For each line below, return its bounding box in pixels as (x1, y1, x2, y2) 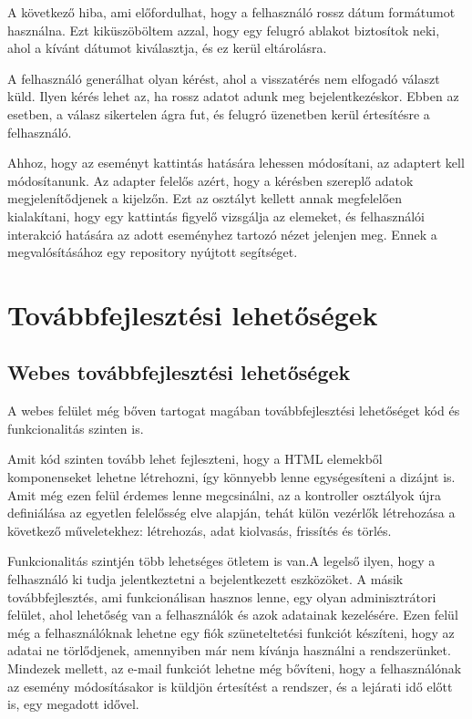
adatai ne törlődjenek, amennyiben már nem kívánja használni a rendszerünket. (7, 641, 451, 660)
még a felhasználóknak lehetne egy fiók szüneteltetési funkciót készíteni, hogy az (7, 622, 455, 642)
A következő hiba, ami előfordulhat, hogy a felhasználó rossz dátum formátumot (7, 3, 456, 21)
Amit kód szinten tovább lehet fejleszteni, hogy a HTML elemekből (7, 449, 383, 468)
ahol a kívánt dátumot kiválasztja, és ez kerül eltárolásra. (7, 38, 327, 57)
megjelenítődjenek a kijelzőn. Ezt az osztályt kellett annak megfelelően (7, 189, 403, 208)
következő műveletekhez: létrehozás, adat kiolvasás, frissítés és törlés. (7, 520, 392, 539)
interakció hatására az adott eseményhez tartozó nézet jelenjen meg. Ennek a (7, 224, 437, 243)
